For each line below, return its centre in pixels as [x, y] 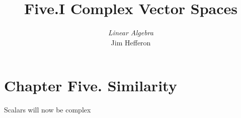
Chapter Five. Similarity [91, 85]
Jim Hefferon [131, 42]
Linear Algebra [131, 33]
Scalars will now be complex [48, 110]
